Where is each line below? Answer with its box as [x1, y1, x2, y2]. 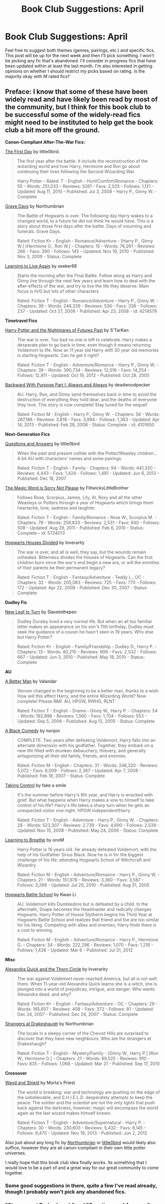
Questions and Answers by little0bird [5, 440, 80, 446]
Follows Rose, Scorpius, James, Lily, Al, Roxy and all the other [17, 494, 142, 500]
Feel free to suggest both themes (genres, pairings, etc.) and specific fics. [5, 47, 155, 53]
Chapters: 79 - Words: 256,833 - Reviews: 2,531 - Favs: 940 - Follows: [17, 520, 160, 525]
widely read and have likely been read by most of [5, 95, 158, 104]
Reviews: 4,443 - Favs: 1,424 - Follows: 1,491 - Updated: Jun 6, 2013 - [17, 470, 160, 476]
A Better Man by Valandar [5, 678, 57, 684]
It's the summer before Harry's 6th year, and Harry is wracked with [17, 792, 153, 797]
